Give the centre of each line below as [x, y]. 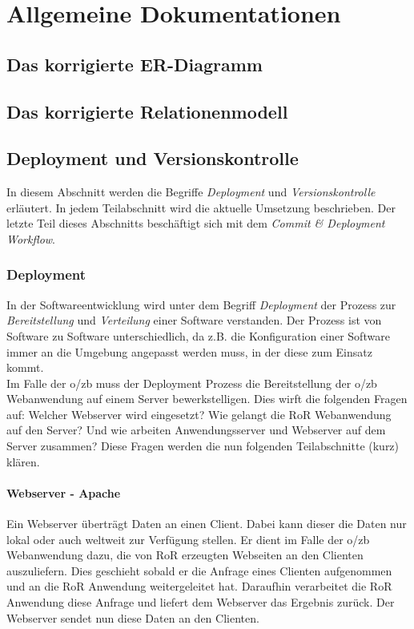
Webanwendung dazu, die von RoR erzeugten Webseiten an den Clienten [185, 555]
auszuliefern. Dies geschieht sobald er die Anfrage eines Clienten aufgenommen [199, 570]
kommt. [25, 367]
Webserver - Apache [64, 492]
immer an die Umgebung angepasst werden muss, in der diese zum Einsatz [189, 351]
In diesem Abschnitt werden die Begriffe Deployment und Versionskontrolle [191, 192]
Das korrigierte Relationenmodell [147, 111]
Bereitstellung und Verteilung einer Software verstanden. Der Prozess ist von [194, 320]
